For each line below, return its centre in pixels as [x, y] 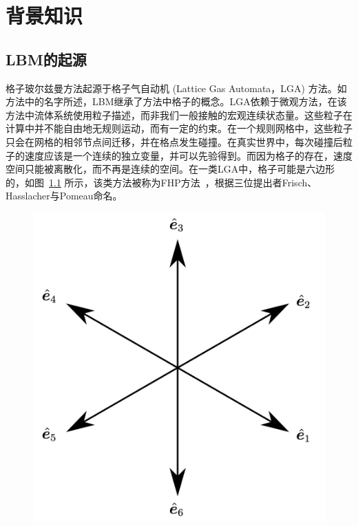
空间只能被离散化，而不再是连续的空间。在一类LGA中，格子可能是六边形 [170, 169]
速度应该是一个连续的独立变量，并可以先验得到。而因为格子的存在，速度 [188, 155]
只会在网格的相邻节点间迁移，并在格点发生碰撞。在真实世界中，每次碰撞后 [174, 141]
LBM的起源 [46, 59]
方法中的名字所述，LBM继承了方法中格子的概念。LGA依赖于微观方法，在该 [176, 101]
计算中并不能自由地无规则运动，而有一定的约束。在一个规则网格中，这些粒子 [179, 128]
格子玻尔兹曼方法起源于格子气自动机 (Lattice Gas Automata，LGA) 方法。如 [176, 88]
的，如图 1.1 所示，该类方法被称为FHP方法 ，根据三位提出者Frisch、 [161, 182]
